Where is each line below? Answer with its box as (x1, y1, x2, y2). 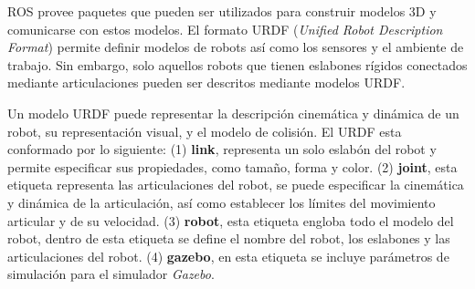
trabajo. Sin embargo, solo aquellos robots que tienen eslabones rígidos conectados (7, 55, 468, 74)
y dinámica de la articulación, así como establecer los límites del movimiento (7, 192, 436, 212)
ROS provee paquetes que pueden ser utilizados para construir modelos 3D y (7, 2, 437, 20)
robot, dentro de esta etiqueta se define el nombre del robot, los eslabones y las (7, 229, 450, 248)
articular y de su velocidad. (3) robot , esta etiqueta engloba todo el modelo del (7, 211, 454, 230)
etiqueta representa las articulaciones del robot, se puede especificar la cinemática (7, 175, 464, 194)
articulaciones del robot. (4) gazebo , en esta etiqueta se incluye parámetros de (7, 246, 449, 265)
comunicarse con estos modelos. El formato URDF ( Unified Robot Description (7, 19, 443, 38)
